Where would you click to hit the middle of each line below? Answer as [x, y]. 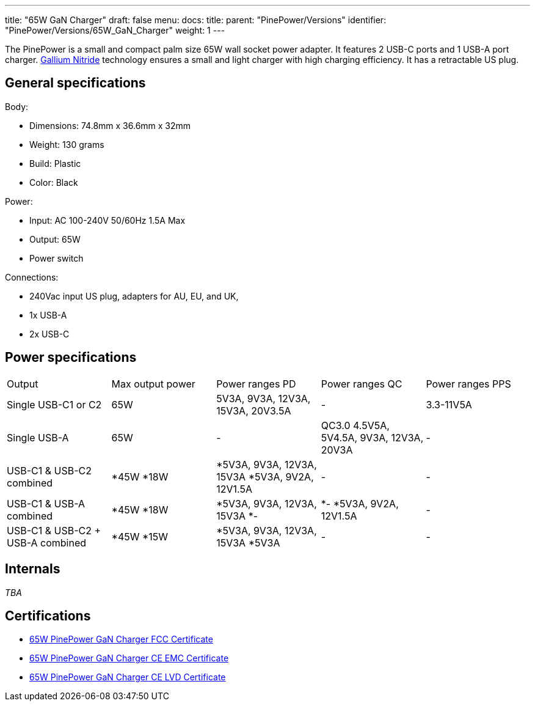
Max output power [153, 384]
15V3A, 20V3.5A [254, 410]
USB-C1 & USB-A [46, 503]
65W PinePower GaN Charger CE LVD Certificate [128, 677]
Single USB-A [38, 437]
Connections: [32, 277]
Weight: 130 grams [67, 144]
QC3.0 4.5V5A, [355, 425]
